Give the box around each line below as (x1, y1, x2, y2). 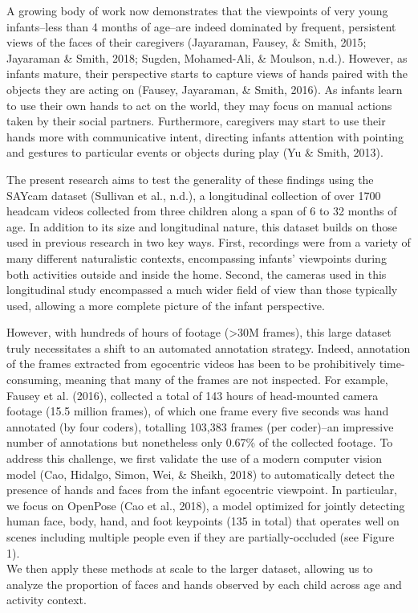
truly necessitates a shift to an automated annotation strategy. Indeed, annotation (6, 339, 411, 356)
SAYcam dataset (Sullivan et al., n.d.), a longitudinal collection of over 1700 (6, 186, 381, 203)
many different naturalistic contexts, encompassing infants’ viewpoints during (6, 249, 387, 266)
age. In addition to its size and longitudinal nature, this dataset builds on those (6, 218, 398, 235)
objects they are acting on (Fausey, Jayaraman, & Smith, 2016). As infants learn (6, 80, 403, 97)
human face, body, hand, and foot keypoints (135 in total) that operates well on (6, 513, 400, 529)
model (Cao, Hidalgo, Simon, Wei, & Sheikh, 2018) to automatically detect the (6, 465, 395, 482)
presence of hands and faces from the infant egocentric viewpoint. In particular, (6, 481, 397, 498)
